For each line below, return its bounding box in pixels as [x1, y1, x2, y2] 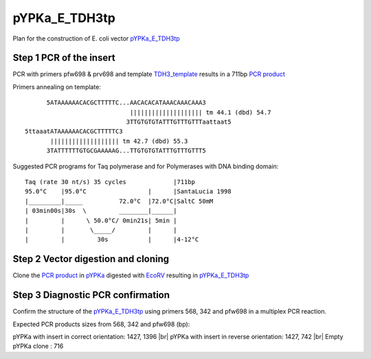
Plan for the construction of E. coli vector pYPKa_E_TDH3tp [12, 34, 180, 43]
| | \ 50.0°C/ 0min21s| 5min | [25, 216, 178, 224]
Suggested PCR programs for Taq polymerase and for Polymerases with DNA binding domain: [12, 162, 279, 170]
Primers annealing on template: [12, 82, 101, 91]
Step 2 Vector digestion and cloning [12, 253, 170, 265]
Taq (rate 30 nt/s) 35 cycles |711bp [25, 178, 196, 185]
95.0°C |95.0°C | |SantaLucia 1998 [25, 187, 232, 196]
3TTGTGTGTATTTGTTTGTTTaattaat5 [126, 118, 232, 126]
